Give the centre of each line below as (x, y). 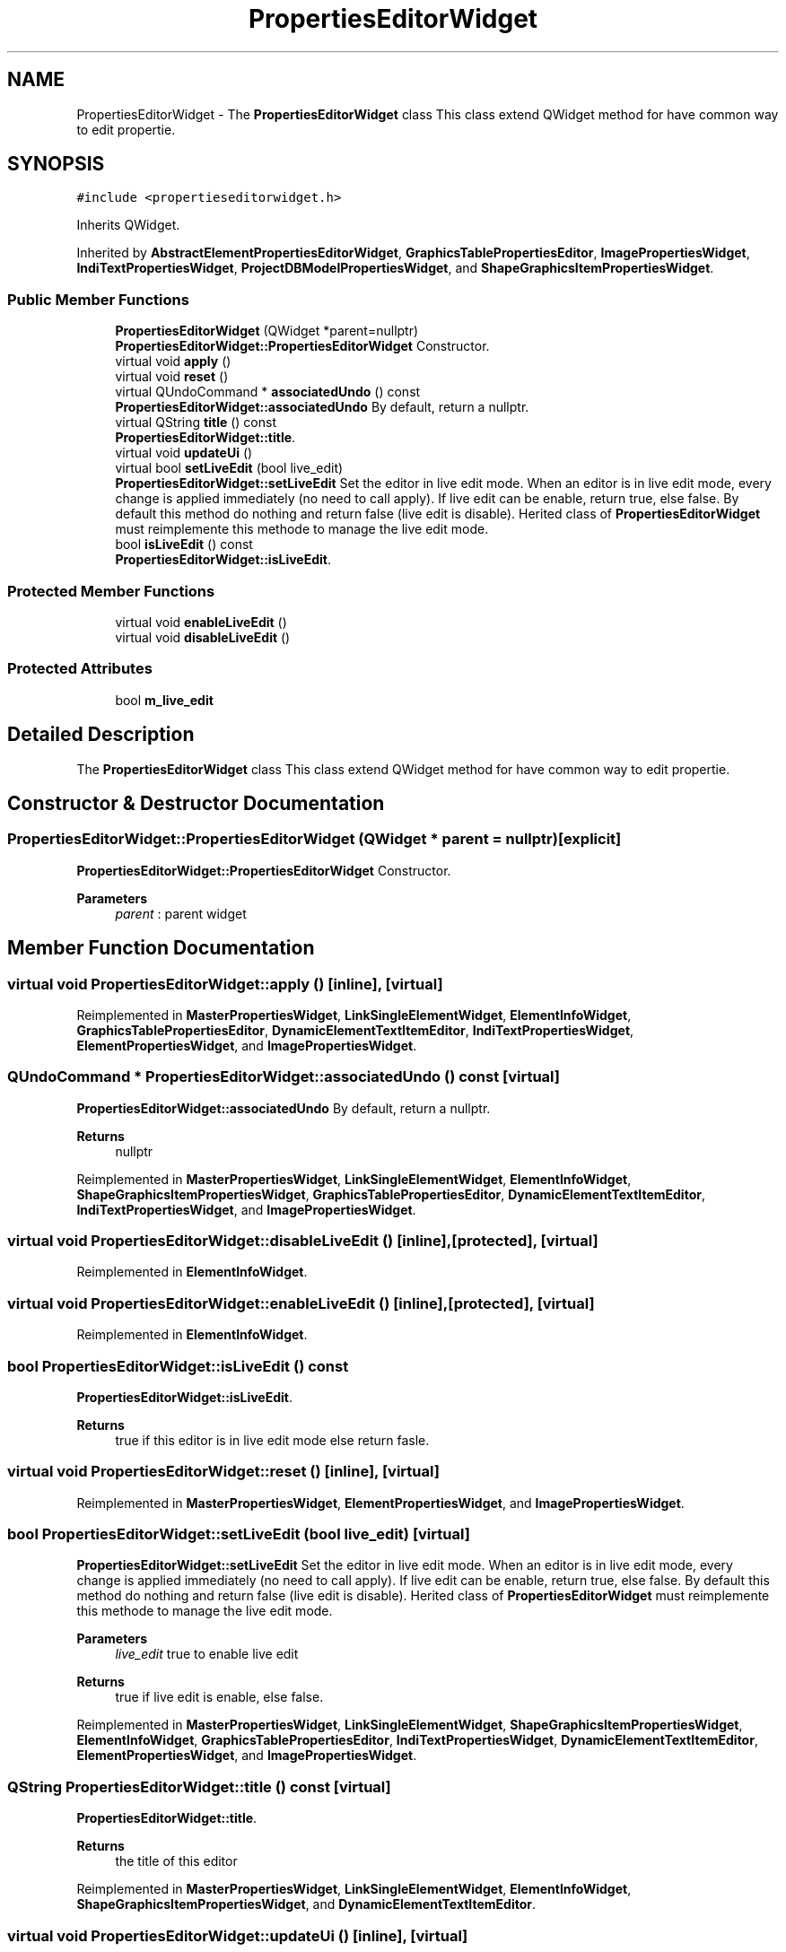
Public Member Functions (98, 299)
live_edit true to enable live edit (207, 1654)
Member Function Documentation (161, 948)
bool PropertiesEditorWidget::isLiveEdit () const (178, 1366)
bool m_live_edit (164, 700)
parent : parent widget (181, 913)
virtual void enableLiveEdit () (201, 622)
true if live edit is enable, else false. (219, 1697)
